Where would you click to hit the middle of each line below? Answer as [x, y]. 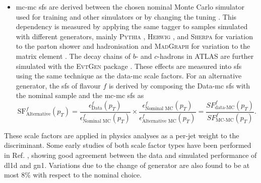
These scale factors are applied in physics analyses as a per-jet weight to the [122, 135]
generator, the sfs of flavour [58, 85]
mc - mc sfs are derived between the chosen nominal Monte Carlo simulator [130, 7]
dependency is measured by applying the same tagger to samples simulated [132, 26]
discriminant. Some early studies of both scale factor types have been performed [128, 145]
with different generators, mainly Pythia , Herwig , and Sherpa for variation [134, 36]
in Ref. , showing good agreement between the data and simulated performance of [130, 155]
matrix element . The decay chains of [73, 56]
